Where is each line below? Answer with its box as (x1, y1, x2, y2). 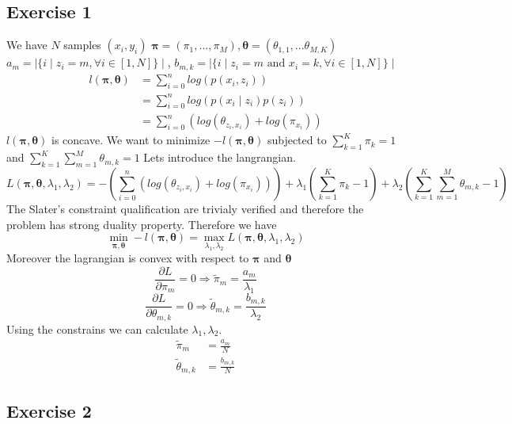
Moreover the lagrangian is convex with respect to (6, 250, 249, 266)
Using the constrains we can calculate (6, 320, 188, 337)
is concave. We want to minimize (51, 132, 210, 148)
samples (63, 36, 101, 53)
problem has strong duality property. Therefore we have (6, 216, 277, 232)
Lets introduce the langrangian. (143, 149, 296, 166)
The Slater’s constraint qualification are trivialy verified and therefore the (6, 200, 364, 216)
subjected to (267, 132, 327, 148)
